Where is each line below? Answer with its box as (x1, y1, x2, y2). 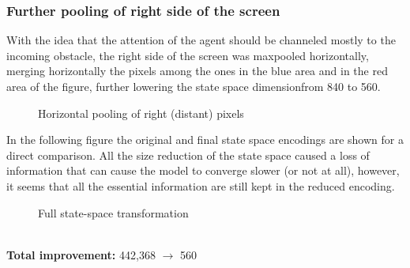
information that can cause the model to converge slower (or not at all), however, (6, 162, 400, 179)
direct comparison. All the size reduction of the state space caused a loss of (6, 146, 370, 163)
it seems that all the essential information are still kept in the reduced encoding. (6, 177, 395, 194)
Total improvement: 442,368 (6, 246, 156, 262)
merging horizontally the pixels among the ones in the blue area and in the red (6, 62, 388, 79)
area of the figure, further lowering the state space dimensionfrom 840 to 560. (6, 78, 381, 94)
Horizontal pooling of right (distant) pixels (38, 104, 244, 121)
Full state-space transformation (38, 204, 189, 221)
